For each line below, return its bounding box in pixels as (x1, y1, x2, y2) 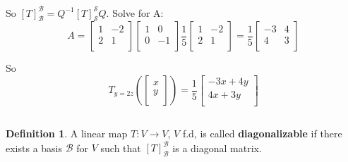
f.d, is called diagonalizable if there (182, 126, 342, 141)
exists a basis (6, 140, 63, 155)
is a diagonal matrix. (172, 140, 262, 155)
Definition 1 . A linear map (6, 126, 128, 141)
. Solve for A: (106, 5, 164, 20)
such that (100, 140, 141, 155)
